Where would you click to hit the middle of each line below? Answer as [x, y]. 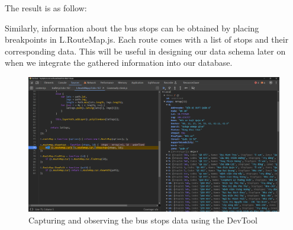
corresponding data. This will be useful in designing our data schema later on [145, 51]
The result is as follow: [46, 8]
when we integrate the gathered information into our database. [119, 63]
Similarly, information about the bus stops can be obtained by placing [132, 28]
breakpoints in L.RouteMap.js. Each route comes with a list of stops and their [147, 39]
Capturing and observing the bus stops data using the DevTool [143, 220]
